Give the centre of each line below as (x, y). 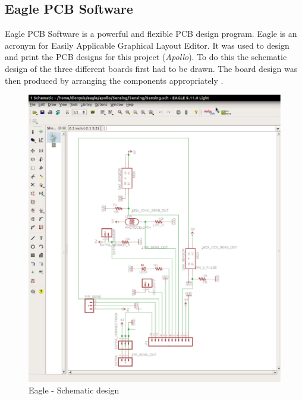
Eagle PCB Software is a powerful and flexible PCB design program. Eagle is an (151, 34)
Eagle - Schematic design (74, 390)
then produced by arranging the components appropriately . (114, 80)
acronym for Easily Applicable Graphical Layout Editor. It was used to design (147, 45)
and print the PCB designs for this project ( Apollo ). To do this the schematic (146, 57)
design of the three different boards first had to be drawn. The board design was (151, 68)
